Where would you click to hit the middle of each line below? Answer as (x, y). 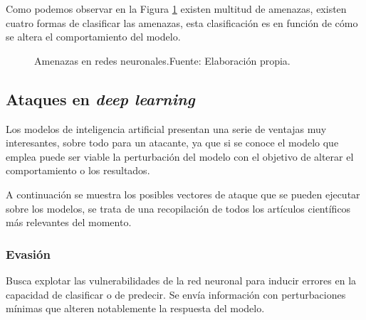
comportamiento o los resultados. (78, 170)
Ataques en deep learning (100, 98)
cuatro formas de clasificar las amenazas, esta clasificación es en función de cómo (182, 22)
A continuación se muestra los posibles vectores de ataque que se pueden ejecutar (183, 194)
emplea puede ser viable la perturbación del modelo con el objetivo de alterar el (180, 156)
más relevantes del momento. (69, 222)
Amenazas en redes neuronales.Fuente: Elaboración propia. (162, 60)
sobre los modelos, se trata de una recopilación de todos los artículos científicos (178, 208)
